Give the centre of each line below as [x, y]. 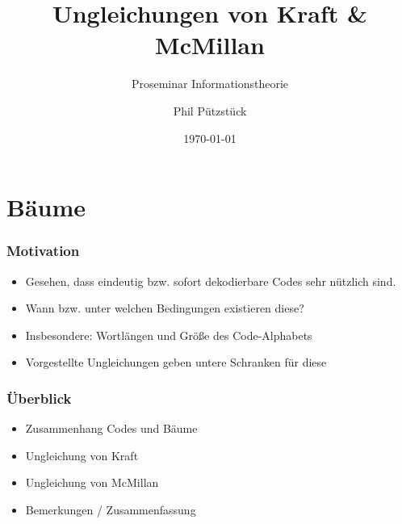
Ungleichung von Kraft [82, 455]
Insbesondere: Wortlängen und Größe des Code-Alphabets [169, 335]
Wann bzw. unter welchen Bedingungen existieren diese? [165, 308]
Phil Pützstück [210, 110]
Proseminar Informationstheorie [210, 84]
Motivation [43, 251]
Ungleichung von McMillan [92, 482]
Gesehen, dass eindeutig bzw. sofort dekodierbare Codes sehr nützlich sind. [211, 281]
